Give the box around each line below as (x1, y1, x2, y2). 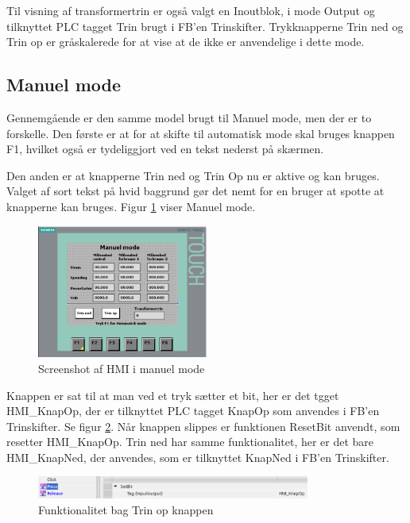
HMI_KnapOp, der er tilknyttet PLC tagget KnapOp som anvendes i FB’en (6, 402, 380, 419)
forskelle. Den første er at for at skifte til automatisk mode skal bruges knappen (6, 125, 395, 141)
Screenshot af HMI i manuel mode (38, 360, 205, 376)
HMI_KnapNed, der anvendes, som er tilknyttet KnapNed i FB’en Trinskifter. (6, 448, 389, 465)
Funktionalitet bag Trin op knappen (38, 502, 214, 518)
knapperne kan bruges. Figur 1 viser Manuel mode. (6, 198, 256, 214)
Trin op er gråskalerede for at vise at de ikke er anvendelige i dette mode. (6, 33, 365, 50)
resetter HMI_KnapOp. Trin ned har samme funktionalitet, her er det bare (6, 433, 374, 450)
